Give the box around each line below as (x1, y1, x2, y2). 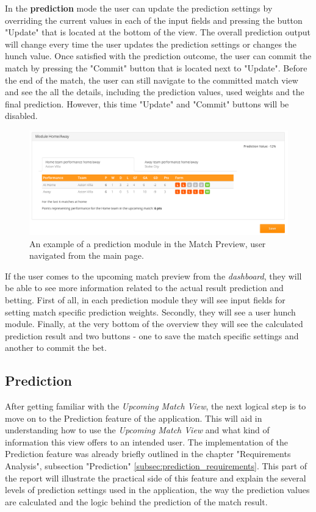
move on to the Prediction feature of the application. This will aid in (5, 411, 262, 424)
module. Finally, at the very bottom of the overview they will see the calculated (5, 317, 303, 330)
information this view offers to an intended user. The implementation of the (5, 435, 288, 448)
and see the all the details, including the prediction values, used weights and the (5, 85, 304, 98)
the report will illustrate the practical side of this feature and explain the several (5, 471, 306, 484)
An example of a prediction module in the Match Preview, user (29, 237, 266, 250)
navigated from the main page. (29, 249, 144, 262)
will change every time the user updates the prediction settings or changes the (5, 37, 297, 50)
